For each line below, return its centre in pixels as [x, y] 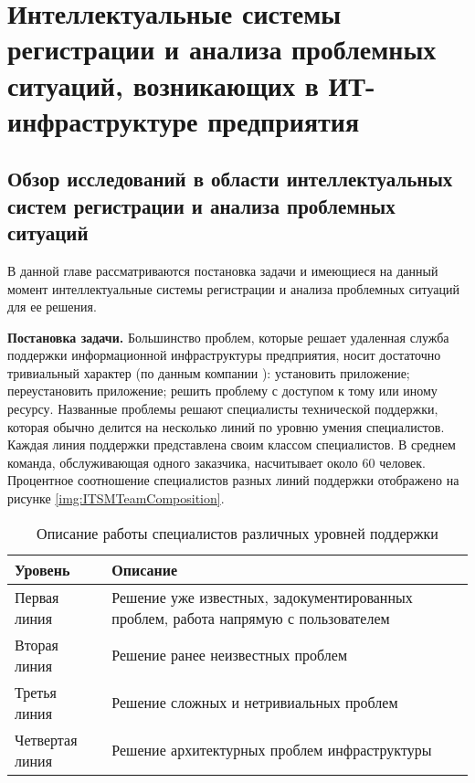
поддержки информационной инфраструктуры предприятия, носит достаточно [224, 355]
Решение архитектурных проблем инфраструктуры [272, 750]
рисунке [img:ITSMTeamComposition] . [116, 498]
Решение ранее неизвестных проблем [230, 655]
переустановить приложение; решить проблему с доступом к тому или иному [222, 391]
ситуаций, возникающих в [163, 85]
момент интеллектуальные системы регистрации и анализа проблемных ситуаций [233, 288]
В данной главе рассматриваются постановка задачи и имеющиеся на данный [223, 270]
